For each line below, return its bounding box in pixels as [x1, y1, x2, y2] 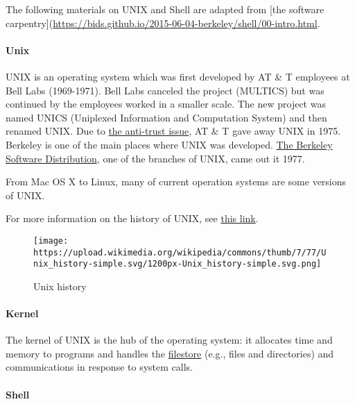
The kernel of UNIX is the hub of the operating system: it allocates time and [6, 333, 333, 347]
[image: [33, 235, 69, 246]
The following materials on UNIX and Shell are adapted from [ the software [6, 2, 324, 16]
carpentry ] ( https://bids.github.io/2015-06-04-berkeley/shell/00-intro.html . [6, 15, 320, 30]
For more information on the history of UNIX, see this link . [6, 211, 259, 226]
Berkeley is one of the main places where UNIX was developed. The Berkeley [6, 137, 333, 151]
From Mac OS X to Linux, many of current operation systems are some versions [6, 174, 347, 189]
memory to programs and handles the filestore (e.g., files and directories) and [6, 346, 334, 360]
